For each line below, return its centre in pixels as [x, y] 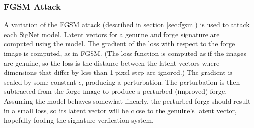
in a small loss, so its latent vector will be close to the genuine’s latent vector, [120, 110]
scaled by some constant [40, 82]
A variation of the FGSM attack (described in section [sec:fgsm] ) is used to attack [127, 25]
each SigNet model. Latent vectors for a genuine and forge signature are [112, 34]
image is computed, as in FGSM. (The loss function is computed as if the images [125, 53]
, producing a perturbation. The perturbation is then [161, 82]
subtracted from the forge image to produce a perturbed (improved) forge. [115, 91]
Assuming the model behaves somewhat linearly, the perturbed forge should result [127, 101]
